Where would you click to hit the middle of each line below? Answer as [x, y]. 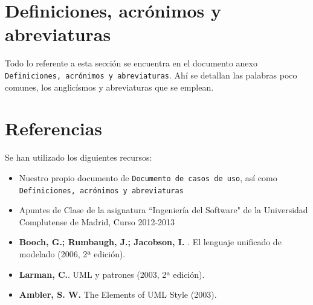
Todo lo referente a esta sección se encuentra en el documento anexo [131, 63]
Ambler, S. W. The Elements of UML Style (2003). [118, 294]
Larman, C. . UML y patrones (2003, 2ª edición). [112, 274]
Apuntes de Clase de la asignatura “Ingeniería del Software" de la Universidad [163, 210]
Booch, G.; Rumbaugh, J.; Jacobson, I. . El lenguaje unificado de [150, 242]
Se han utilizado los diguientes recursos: [79, 157]
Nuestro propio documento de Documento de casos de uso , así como [148, 177]
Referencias [54, 128]
